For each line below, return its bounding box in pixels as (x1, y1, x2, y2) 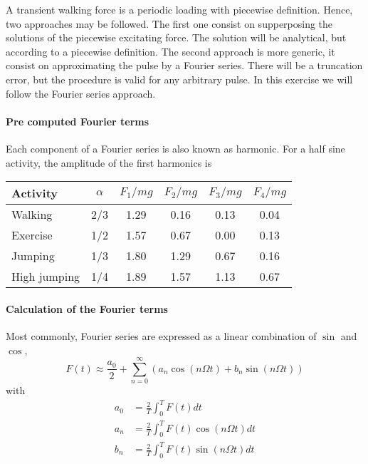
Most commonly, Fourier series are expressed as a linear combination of (6, 328, 317, 343)
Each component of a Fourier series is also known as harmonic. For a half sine (6, 140, 345, 155)
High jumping (11, 268, 80, 285)
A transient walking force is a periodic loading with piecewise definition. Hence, (6, 2, 353, 16)
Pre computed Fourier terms (6, 113, 149, 128)
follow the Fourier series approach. (6, 86, 156, 100)
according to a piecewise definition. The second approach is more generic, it (6, 43, 335, 58)
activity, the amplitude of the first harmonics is (6, 155, 212, 170)
